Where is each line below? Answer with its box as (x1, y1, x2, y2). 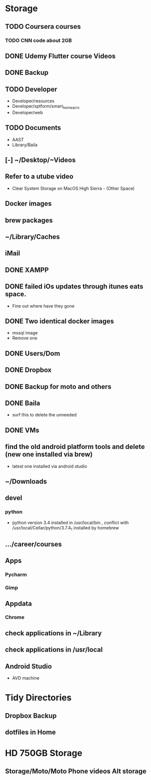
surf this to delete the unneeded (12, 412, 77, 418)
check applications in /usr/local (5, 645, 103, 654)
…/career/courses (5, 540, 62, 548)
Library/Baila (12, 142, 38, 148)
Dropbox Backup (5, 711, 57, 720)
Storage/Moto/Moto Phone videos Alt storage (5, 767, 147, 775)
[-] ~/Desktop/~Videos (5, 156, 76, 164)
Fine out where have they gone (12, 303, 75, 309)
